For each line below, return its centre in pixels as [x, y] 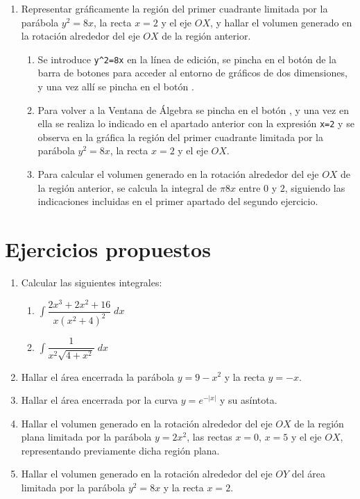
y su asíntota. [249, 400]
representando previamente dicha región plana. [120, 450]
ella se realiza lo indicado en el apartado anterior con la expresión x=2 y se [196, 123]
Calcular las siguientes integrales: [92, 282]
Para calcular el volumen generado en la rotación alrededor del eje [178, 174]
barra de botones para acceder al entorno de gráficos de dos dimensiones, [192, 73]
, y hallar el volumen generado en [281, 22]
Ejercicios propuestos [108, 249]
